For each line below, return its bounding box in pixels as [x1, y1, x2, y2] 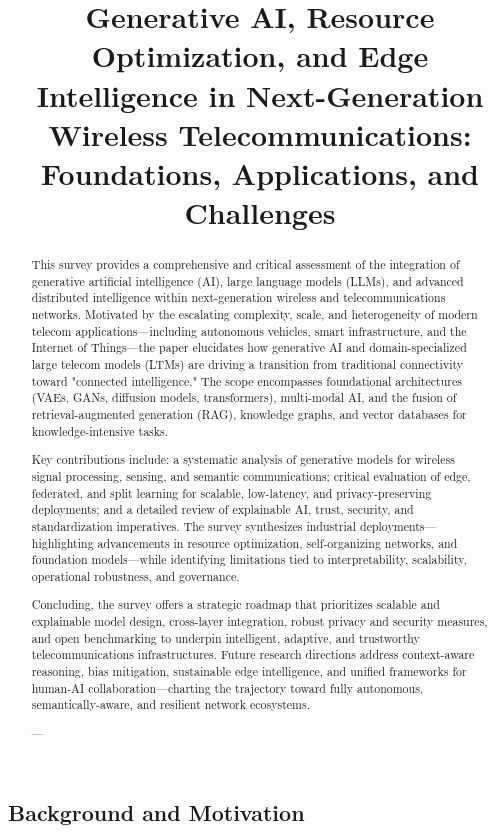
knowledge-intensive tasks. [31, 422, 169, 439]
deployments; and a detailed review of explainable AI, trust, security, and [31, 501, 414, 518]
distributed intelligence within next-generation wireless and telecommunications [31, 289, 446, 306]
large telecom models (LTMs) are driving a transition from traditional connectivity [31, 356, 464, 373]
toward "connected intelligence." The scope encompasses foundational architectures [31, 372, 462, 389]
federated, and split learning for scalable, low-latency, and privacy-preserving [31, 484, 432, 501]
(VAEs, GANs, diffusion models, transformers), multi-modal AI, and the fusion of [31, 389, 457, 406]
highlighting [31, 534, 94, 551]
